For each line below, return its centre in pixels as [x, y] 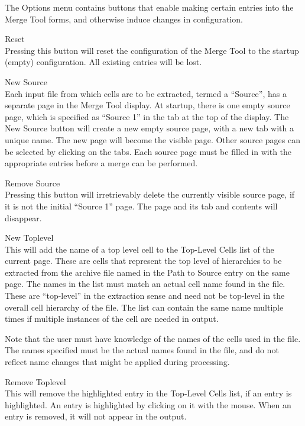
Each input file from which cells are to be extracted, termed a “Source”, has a [146, 93]
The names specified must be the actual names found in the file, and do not [142, 350]
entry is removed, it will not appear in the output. [96, 416]
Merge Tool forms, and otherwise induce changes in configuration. [124, 19]
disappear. [23, 217]
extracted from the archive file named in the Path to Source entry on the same [147, 272]
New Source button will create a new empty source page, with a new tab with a [149, 128]
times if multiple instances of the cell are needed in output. [112, 319]
